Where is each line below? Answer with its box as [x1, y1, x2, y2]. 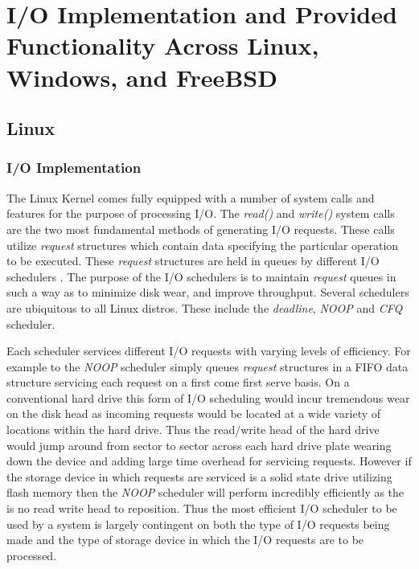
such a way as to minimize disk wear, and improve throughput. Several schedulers [6, 284, 409, 301]
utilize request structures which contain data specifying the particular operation [6, 236, 399, 253]
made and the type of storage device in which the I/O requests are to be [6, 531, 364, 548]
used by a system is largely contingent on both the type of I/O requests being [6, 515, 390, 532]
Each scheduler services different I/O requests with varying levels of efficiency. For [6, 342, 411, 359]
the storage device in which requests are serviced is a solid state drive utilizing [6, 468, 392, 485]
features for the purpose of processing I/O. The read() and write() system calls [6, 205, 395, 222]
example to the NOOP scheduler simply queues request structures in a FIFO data [6, 358, 409, 375]
